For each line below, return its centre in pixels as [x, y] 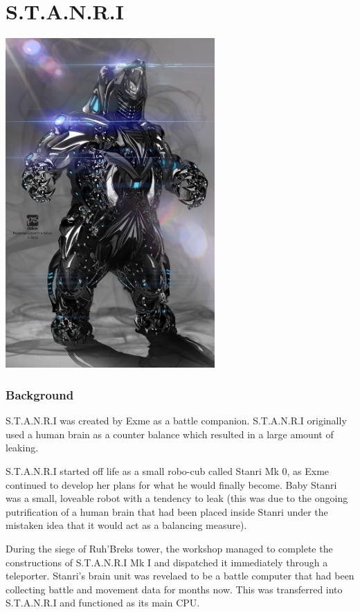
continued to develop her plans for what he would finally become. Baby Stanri [171, 484]
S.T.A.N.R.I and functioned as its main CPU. [103, 603]
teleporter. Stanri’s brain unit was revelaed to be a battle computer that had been [180, 576]
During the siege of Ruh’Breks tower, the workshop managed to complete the [169, 549]
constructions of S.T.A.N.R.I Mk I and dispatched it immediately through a [167, 562]
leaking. [22, 448]
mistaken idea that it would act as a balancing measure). [126, 525]
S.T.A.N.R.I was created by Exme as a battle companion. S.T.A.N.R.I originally [176, 421]
